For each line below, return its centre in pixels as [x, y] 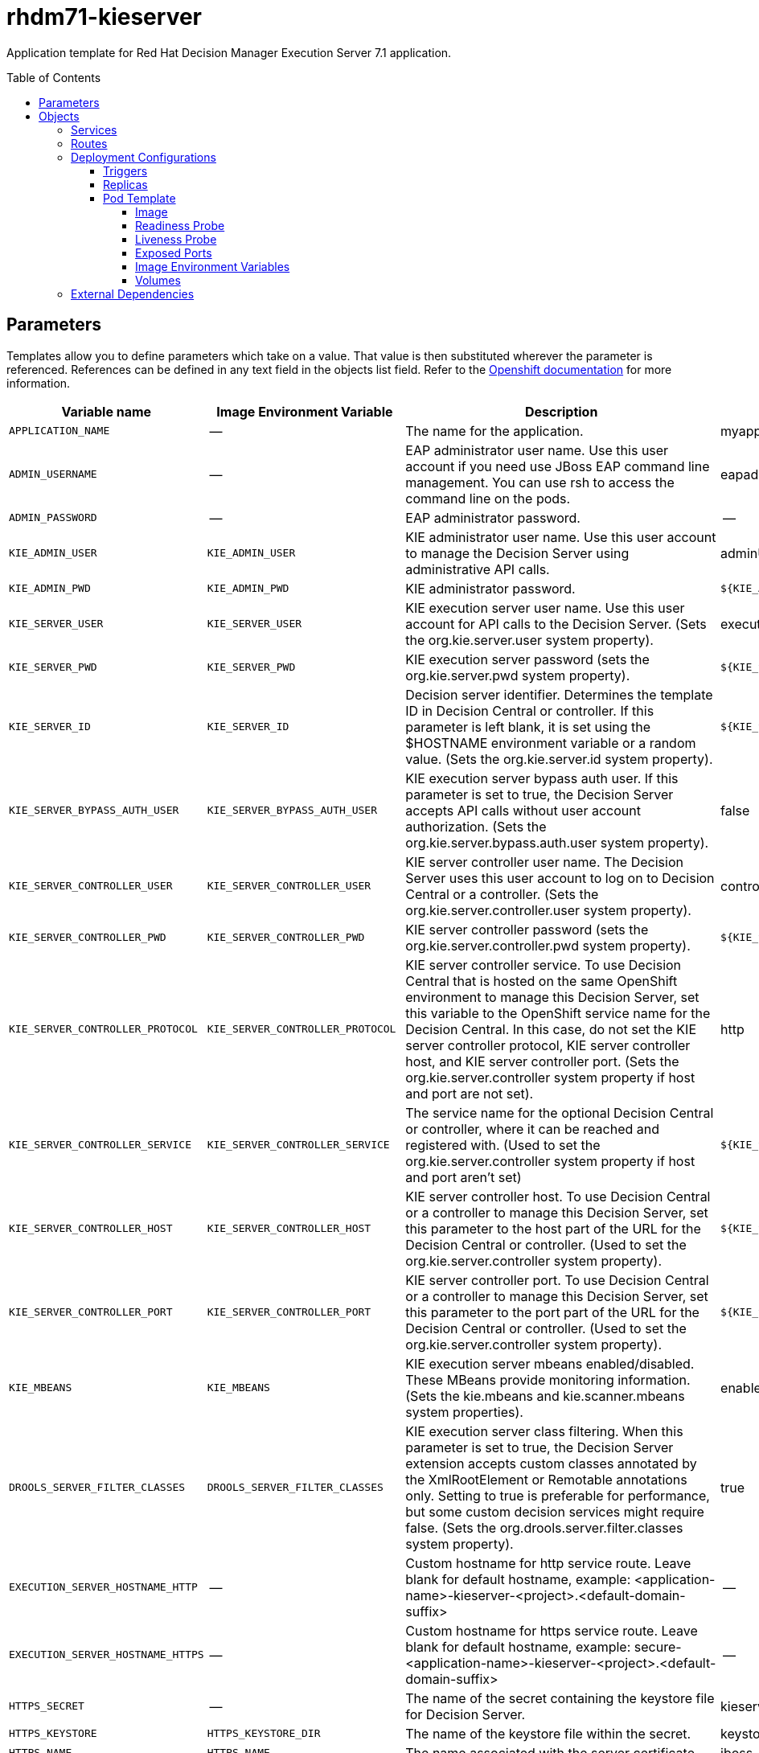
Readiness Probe [180, 225]
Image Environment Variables [213, 266]
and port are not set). [470, 1093]
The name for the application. [494, 431]
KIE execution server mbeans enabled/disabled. [550, 1363]
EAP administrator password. [493, 517]
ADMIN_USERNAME [53, 474]
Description [561, 411]
